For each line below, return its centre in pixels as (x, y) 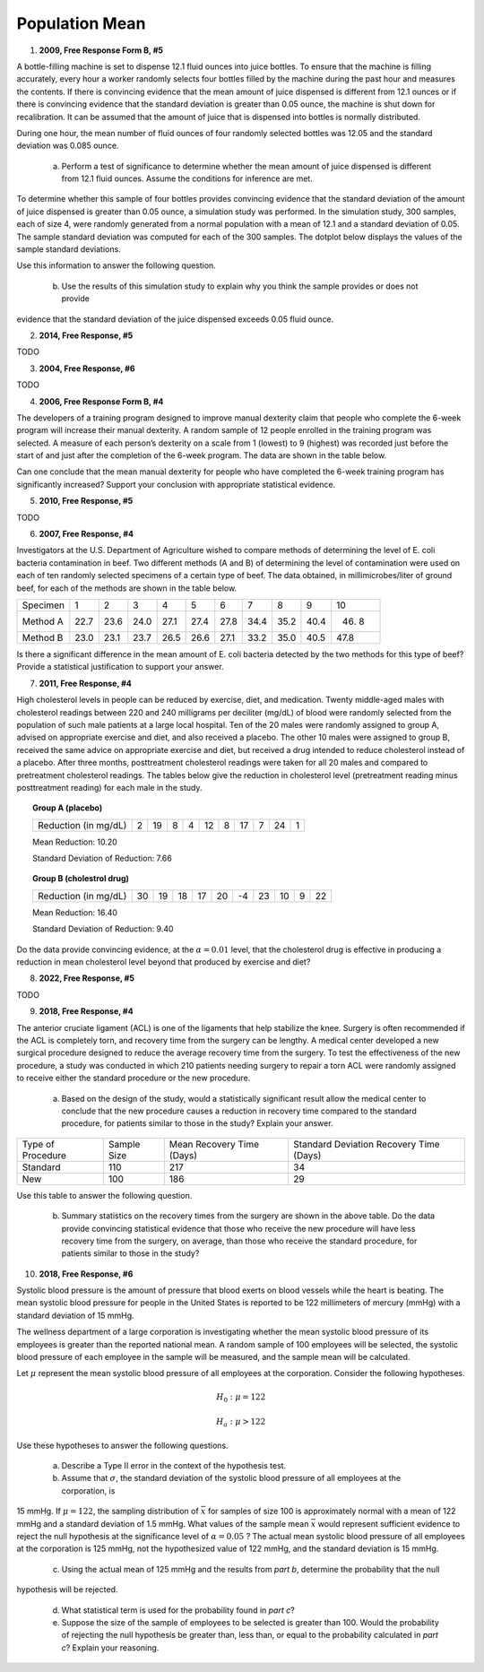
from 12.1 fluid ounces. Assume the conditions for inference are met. (187, 178)
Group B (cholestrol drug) (81, 879)
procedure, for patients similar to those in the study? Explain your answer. (197, 1123)
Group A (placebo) (68, 808)
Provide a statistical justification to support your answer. (120, 667)
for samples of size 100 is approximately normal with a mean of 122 (332, 1512)
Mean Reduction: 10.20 (75, 842)
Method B (43, 638)
